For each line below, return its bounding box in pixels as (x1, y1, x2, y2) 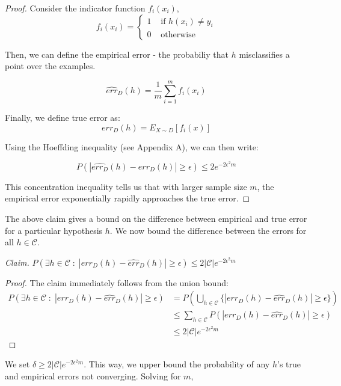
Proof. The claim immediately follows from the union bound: (5, 276, 229, 289)
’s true (277, 358, 301, 370)
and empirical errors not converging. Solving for (5, 369, 181, 382)
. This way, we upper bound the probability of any (84, 358, 270, 370)
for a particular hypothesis (5, 224, 103, 236)
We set (5, 358, 30, 370)
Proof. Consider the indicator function (5, 2, 146, 14)
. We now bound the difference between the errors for (109, 224, 307, 236)
